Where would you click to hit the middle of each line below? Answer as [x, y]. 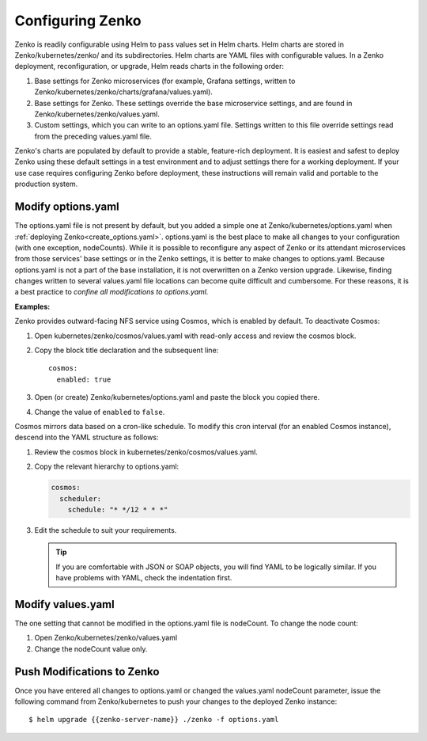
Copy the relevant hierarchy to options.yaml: [107, 466]
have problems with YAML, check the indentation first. [144, 578]
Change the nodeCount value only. [91, 648]
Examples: [32, 306]
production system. [46, 184]
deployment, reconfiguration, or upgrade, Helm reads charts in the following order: [149, 66]
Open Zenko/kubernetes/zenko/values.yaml [106, 638]
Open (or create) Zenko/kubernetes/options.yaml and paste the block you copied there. [177, 397]
